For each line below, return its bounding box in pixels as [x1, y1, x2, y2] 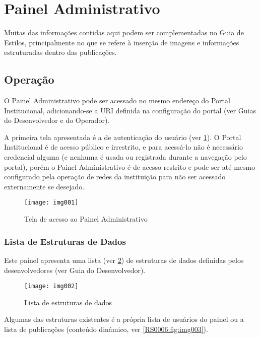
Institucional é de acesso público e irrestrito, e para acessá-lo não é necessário [4, 142, 243, 152]
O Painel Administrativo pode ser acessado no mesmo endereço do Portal [4, 95, 230, 106]
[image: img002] [24, 283, 79, 290]
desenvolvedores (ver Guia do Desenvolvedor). [4, 264, 146, 275]
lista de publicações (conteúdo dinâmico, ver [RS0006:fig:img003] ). [4, 323, 208, 334]
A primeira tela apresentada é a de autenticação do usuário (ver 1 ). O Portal [4, 131, 241, 142]
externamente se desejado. [4, 181, 85, 191]
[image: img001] [24, 199, 79, 207]
